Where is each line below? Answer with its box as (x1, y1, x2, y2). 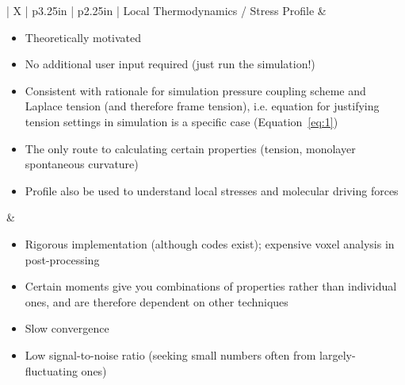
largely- (319, 346, 356, 363)
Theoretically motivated (25, 29, 142, 45)
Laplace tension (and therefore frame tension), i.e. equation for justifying (25, 98, 380, 114)
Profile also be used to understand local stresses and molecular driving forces (25, 182, 399, 198)
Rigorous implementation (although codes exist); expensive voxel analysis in (25, 235, 395, 252)
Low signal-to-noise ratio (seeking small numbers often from (25, 346, 316, 363)
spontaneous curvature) (25, 156, 139, 172)
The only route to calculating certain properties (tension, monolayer (25, 140, 356, 156)
